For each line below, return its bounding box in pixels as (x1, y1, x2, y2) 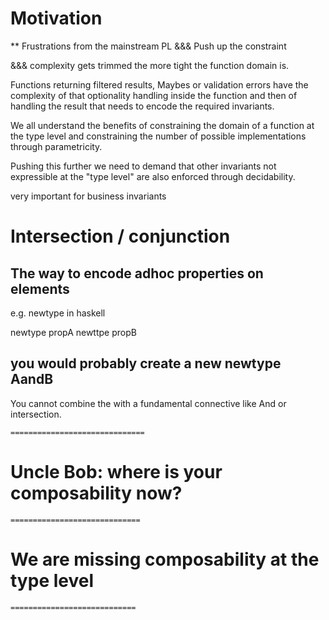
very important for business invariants (10, 190, 167, 202)
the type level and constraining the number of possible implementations (10, 130, 307, 142)
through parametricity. (10, 140, 103, 152)
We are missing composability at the (10, 548, 320, 571)
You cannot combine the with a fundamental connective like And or (10, 397, 287, 409)
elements (10, 280, 70, 297)
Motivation (10, 7, 103, 30)
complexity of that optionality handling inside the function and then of (10, 89, 298, 101)
